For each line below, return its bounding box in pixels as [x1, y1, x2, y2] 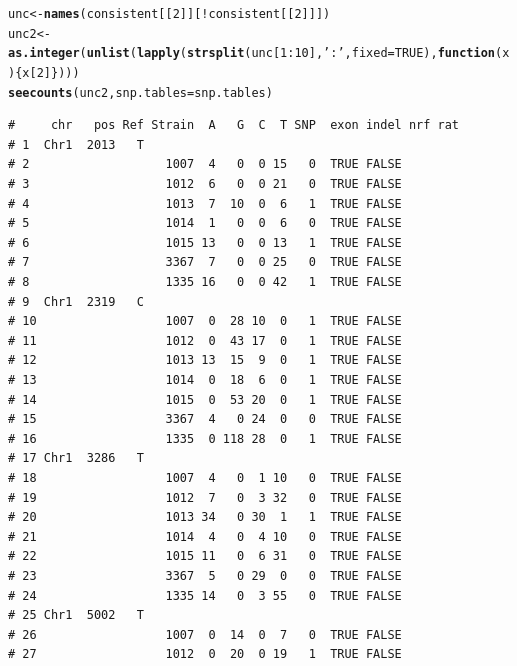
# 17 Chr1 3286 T [8, 451, 145, 466]
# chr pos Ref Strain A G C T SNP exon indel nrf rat [8, 118, 460, 133]
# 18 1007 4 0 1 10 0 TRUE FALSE [8, 470, 402, 485]
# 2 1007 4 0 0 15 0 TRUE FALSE [8, 157, 402, 172]
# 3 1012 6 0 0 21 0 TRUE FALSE [8, 177, 402, 192]
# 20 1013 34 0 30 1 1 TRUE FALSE [8, 510, 402, 525]
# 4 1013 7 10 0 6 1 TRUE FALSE [8, 196, 402, 211]
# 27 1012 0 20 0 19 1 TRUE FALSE [8, 647, 402, 662]
